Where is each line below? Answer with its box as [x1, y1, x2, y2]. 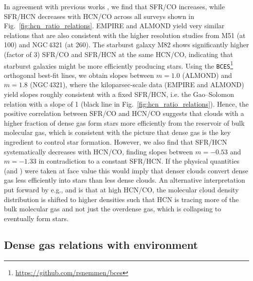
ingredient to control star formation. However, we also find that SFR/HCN [4, 137, 227, 147]
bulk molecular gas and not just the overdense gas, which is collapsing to [4, 204, 221, 214]
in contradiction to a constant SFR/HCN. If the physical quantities [38, 156, 239, 166]
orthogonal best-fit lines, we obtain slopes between [4, 70, 154, 80]
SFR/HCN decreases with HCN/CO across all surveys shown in [4, 11, 195, 21]
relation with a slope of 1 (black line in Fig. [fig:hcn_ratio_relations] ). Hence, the [4, 98, 249, 109]
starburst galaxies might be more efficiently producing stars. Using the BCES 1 [4, 59, 234, 71]
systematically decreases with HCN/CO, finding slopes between [4, 146, 193, 156]
